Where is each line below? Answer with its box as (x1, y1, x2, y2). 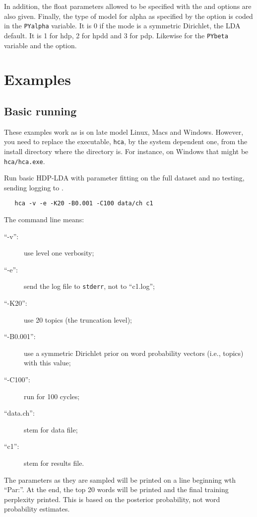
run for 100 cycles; (24, 391, 80, 401)
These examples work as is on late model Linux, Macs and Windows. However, (4, 126, 244, 137)
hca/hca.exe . (4, 156, 45, 166)
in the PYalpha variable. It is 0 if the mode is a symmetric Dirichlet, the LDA (4, 20, 241, 31)
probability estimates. (4, 504, 70, 514)
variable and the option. (4, 40, 77, 50)
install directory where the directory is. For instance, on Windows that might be (4, 146, 249, 156)
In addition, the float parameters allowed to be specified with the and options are (4, 1, 252, 11)
